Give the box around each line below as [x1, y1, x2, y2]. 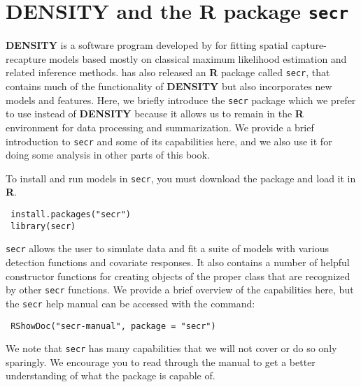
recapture [6, 51, 46, 66]
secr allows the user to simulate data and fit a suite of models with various [6, 241, 329, 256]
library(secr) [10, 221, 76, 231]
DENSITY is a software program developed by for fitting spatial [6, 38, 288, 52]
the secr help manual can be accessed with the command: [6, 295, 255, 310]
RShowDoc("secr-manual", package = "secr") [10, 321, 216, 331]
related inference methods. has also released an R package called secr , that [6, 65, 330, 80]
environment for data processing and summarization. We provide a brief [6, 119, 314, 134]
